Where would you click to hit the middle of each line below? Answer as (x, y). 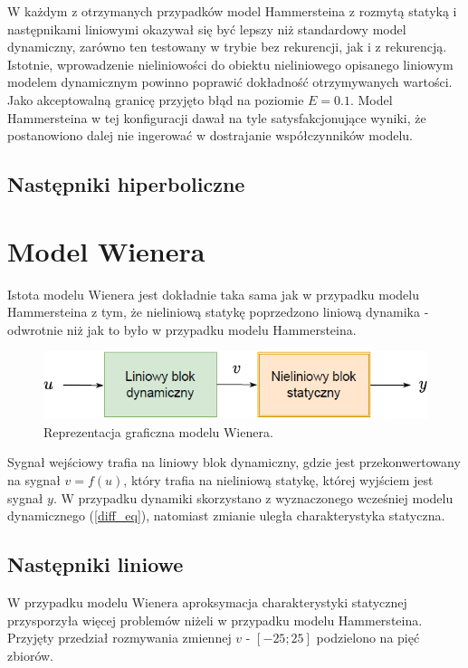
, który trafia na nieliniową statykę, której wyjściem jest (278, 480)
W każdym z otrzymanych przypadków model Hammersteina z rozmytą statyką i (232, 11)
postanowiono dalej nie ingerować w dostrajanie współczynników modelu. (210, 135)
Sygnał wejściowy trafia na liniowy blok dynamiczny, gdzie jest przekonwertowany (234, 462)
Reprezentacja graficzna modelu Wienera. (158, 431)
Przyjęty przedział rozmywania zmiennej (119, 638)
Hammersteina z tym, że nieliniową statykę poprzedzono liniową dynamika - (218, 312)
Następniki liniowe (96, 564)
